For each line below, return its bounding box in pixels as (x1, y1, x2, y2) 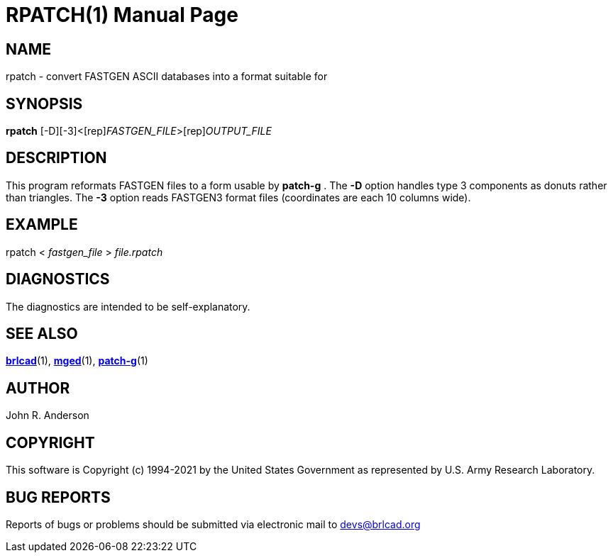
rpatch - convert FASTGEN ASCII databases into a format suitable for (6, 70, 328, 83)
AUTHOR (6, 379, 70, 397)
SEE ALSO (6, 324, 78, 342)
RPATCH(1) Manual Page (6, 3, 238, 27)
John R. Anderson (6, 409, 89, 422)
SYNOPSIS (6, 94, 83, 113)
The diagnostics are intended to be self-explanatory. (6, 300, 250, 313)
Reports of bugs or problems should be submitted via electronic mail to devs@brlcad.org (6, 518, 421, 530)
